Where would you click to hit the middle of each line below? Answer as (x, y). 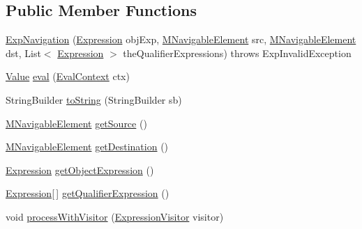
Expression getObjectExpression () (80, 169)
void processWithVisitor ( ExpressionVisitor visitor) (115, 216)
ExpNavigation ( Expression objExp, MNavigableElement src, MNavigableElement (181, 39)
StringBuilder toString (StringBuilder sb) (94, 99)
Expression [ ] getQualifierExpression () (88, 193)
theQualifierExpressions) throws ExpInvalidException (237, 53)
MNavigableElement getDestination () (87, 147)
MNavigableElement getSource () (76, 123)
